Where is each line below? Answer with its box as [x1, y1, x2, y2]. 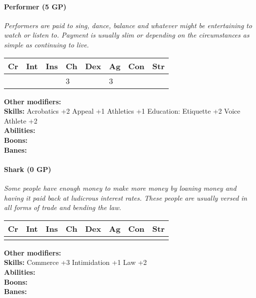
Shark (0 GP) [4, 164, 51, 174]
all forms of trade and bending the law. [4, 202, 121, 213]
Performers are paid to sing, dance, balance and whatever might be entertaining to [4, 20, 252, 30]
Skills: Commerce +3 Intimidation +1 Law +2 [4, 257, 147, 267]
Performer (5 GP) [4, 1, 67, 11]
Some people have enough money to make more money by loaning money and [4, 182, 237, 193]
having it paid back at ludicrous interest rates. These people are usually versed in [4, 192, 247, 203]
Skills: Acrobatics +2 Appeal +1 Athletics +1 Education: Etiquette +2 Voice [4, 106, 240, 116]
